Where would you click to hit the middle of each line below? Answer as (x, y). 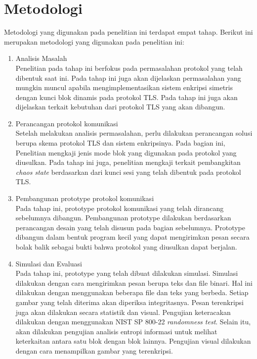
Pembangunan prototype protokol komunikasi (85, 198)
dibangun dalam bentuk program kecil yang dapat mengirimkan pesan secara (132, 237)
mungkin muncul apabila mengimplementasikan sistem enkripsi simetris (124, 87)
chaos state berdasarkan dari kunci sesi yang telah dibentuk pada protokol (128, 172)
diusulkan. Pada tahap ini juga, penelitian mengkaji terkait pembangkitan (128, 162)
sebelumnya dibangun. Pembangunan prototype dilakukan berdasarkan (123, 218)
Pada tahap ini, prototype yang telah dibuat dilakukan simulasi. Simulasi (127, 273)
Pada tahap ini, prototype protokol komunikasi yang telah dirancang (120, 208)
